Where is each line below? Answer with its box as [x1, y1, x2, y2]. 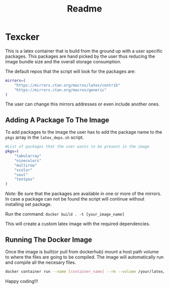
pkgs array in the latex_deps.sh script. [5, 134, 84, 141]
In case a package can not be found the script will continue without [5, 196, 145, 202]
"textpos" [14, 177, 35, 182]
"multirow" [14, 163, 37, 168]
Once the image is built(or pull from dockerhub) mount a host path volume [5, 248, 159, 254]
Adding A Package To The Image [5, 116, 110, 124]
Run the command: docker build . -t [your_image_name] [5, 211, 125, 217]
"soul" [14, 172, 28, 177]
